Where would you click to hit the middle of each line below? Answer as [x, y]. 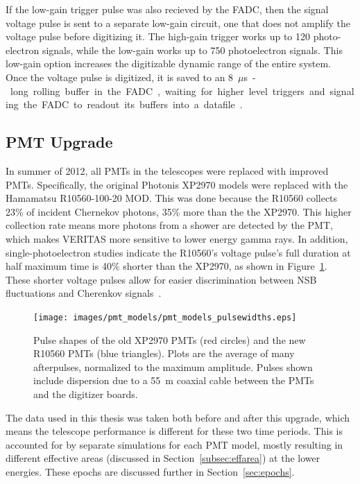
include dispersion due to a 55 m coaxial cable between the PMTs [174, 380]
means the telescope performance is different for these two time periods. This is [174, 431]
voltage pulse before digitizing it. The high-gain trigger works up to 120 [158, 36]
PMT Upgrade [59, 142]
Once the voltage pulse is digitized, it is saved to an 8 [120, 77]
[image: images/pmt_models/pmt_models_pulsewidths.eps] [165, 317]
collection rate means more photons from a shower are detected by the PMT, [169, 225]
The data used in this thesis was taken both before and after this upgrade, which [178, 417]
